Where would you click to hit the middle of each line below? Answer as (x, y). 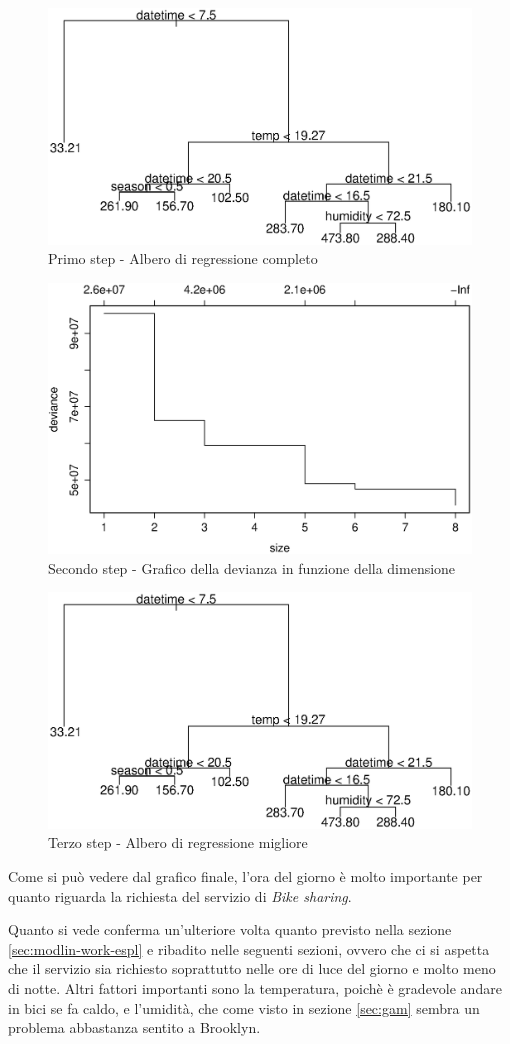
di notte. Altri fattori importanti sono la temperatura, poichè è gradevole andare (255, 988)
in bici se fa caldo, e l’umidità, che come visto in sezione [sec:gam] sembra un (244, 1007)
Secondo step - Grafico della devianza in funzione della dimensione (252, 567)
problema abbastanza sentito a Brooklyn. (134, 1027)
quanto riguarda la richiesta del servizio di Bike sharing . (180, 895)
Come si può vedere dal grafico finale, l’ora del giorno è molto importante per (245, 876)
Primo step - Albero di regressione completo (183, 258)
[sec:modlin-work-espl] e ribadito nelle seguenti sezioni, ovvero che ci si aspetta (249, 948)
